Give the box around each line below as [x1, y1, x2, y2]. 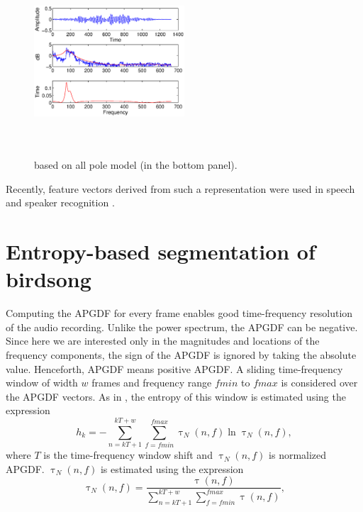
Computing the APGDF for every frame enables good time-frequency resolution [6, 306, 353, 321]
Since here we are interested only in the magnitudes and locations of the [6, 333, 320, 348]
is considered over [281, 375, 358, 390]
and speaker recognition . [6, 195, 115, 210]
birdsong [6, 265, 91, 294]
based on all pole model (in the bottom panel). [34, 157, 238, 172]
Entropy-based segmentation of [6, 237, 315, 266]
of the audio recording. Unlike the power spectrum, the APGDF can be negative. [6, 319, 358, 334]
